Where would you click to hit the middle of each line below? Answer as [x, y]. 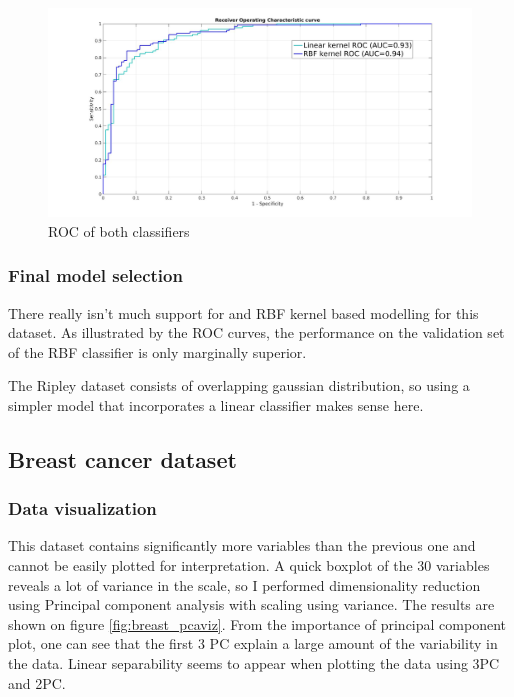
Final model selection [95, 275]
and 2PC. [37, 682]
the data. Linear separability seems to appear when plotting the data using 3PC [254, 663]
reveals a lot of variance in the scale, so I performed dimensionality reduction [244, 584]
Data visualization [82, 508]
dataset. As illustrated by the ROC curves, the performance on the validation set [256, 332]
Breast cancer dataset [122, 458]
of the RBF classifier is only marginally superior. [157, 351]
